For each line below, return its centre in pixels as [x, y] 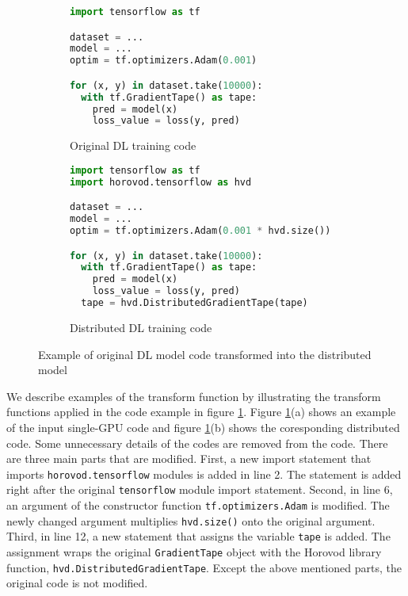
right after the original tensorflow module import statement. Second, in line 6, [200, 489]
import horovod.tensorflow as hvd [161, 182]
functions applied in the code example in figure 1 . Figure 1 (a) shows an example [201, 412]
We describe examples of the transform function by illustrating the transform [194, 396]
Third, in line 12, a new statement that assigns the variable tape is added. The [198, 536]
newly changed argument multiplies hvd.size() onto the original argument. [191, 520]
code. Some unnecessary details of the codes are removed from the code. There [197, 443]
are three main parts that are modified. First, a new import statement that [189, 458]
